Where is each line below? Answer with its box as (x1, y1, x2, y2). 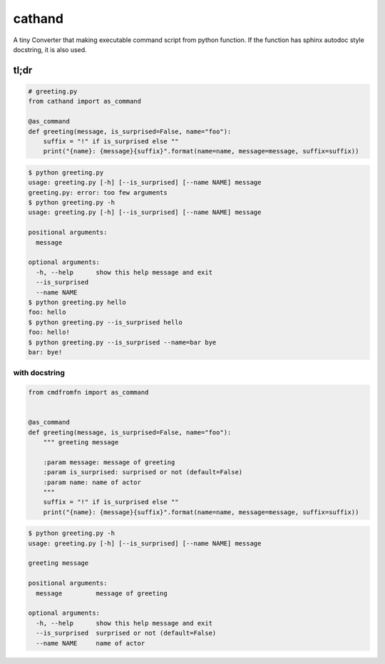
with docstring (13, 368, 66, 378)
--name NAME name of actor (36, 639, 145, 647)
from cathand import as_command (28, 97, 142, 106)
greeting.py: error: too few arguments (28, 188, 168, 196)
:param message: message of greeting (43, 458, 175, 466)
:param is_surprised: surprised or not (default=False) (43, 468, 243, 476)
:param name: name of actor (43, 478, 142, 486)
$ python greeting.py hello (28, 298, 126, 306)
